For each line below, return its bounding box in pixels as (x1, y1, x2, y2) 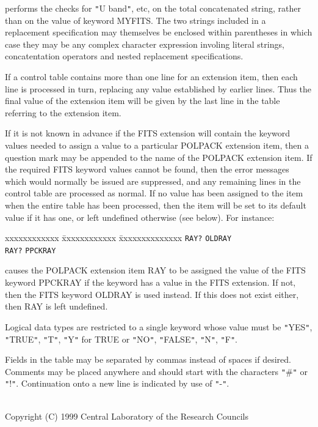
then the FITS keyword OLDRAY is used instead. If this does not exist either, (5, 288, 299, 300)
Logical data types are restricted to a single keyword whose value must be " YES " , (5, 320, 313, 333)
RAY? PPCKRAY (5, 246, 56, 255)
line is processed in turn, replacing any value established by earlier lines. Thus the (5, 82, 312, 95)
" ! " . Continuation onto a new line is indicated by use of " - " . (5, 377, 229, 390)
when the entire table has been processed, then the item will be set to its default (5, 198, 306, 211)
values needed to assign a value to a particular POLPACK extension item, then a (5, 139, 309, 151)
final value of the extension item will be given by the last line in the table (5, 94, 280, 107)
